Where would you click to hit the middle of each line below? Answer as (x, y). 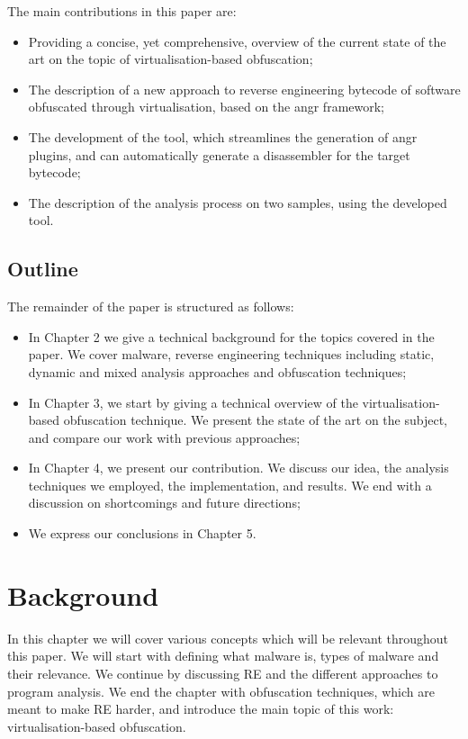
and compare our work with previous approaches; (164, 437)
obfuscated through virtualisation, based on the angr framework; (207, 107)
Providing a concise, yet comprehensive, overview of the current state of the (237, 41)
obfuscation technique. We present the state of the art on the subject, (255, 420)
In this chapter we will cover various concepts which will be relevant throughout (228, 638)
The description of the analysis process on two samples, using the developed (238, 202)
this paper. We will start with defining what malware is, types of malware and (223, 656)
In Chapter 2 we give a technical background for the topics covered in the (231, 336)
